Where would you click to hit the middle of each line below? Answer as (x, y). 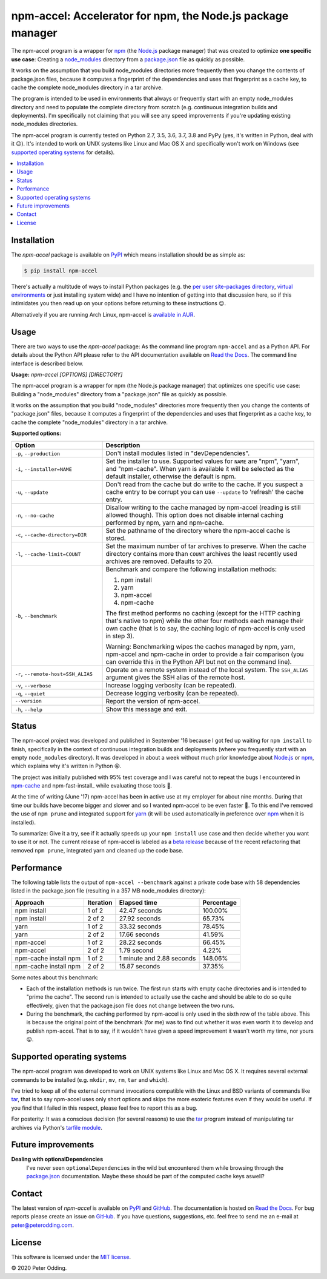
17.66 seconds (139, 934)
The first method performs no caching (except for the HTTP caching (203, 613)
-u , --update (31, 491)
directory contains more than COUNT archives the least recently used (201, 553)
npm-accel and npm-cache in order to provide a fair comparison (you (205, 654)
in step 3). (120, 636)
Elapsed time (138, 902)
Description (123, 445)
